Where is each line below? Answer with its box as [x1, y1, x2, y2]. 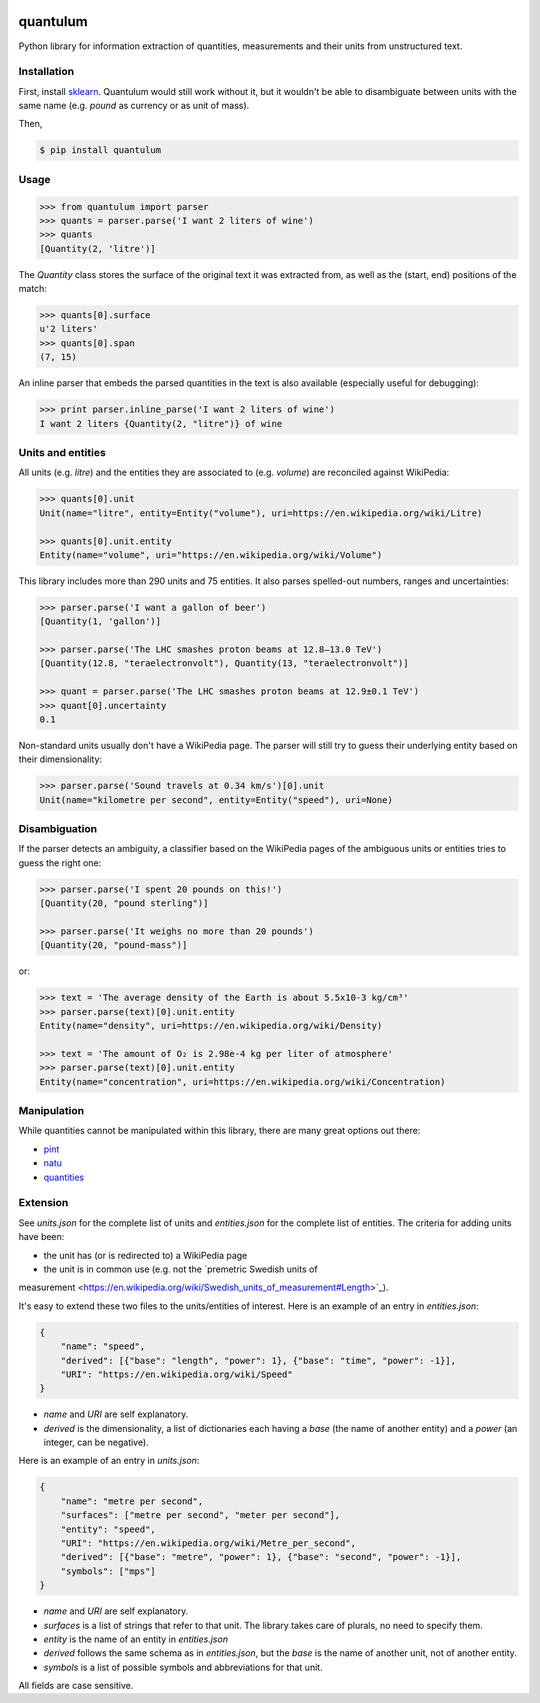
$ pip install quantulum [39, 145, 162, 156]
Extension [18, 1196, 69, 1210]
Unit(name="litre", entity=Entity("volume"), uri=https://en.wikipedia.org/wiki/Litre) [39, 507, 483, 519]
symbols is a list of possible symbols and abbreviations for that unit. [43, 1661, 324, 1673]
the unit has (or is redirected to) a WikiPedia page [43, 1249, 248, 1261]
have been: [18, 1231, 65, 1243]
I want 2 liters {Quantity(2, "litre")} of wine [39, 418, 283, 429]
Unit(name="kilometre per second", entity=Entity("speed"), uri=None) [39, 794, 394, 805]
